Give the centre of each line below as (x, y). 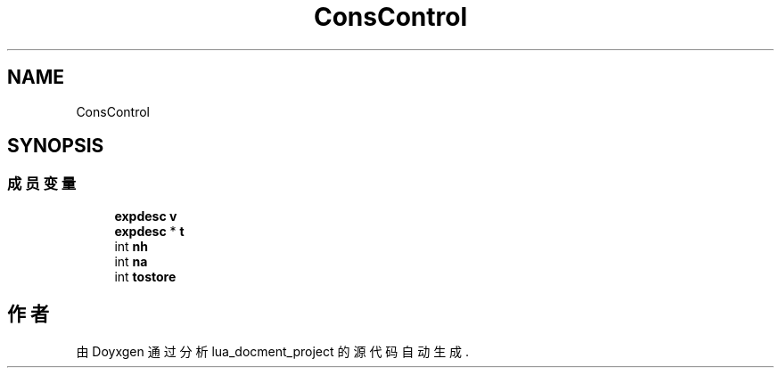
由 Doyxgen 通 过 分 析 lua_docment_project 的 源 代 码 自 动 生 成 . (273, 351)
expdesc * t (149, 231)
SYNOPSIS (56, 146)
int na (131, 261)
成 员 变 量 (42, 184)
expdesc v (146, 216)
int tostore (145, 276)
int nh (132, 246)
